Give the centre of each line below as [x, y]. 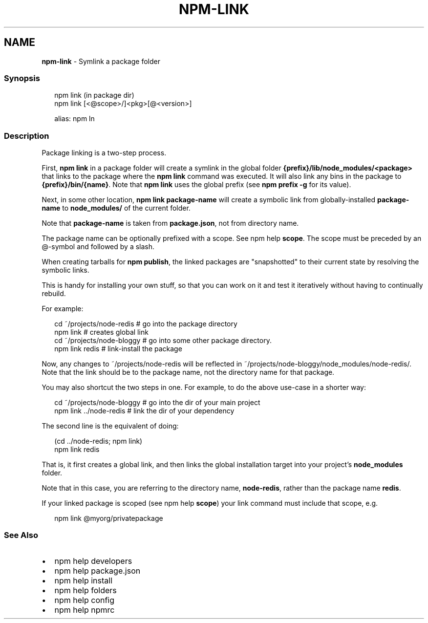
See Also [21, 535]
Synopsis [22, 78]
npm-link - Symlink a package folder [101, 61]
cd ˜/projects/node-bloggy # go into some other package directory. [163, 341]
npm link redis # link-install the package [118, 349]
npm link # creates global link [101, 332]
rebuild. [54, 294]
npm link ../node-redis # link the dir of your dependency [144, 411]
